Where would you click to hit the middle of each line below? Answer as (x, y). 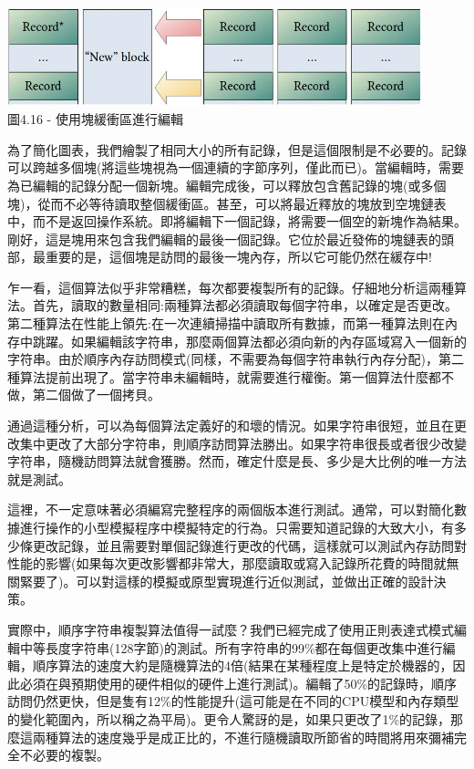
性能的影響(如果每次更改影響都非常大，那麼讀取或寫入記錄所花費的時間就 (227, 563)
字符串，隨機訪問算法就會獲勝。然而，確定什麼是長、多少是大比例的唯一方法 (237, 461)
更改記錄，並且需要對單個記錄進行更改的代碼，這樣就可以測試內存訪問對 (249, 545)
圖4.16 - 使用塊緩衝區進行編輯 (95, 119)
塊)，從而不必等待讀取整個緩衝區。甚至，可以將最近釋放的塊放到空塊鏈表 (227, 203)
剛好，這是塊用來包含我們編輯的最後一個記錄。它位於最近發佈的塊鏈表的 (224, 239)
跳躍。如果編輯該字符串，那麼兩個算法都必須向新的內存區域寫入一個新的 (249, 341)
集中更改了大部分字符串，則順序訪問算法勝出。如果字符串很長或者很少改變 (243, 443)
